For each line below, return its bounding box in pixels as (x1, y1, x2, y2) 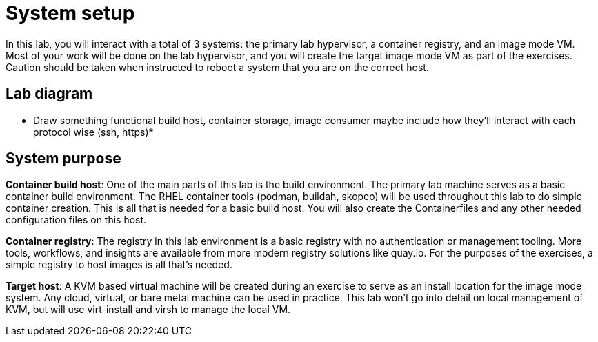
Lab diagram (6, 85, 93, 103)
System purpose (6, 150, 121, 168)
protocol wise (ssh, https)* (33, 125, 154, 138)
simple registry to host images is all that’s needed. (6, 259, 232, 271)
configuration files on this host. (6, 214, 147, 226)
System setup (6, 1, 135, 25)
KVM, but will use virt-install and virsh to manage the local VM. (6, 303, 291, 316)
